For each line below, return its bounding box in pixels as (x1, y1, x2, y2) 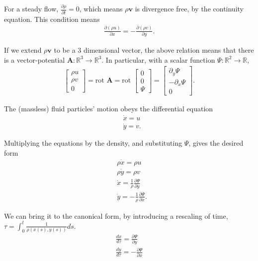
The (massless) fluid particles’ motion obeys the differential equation (4, 103, 213, 114)
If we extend (4, 44, 42, 55)
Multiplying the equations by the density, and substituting (4, 138, 182, 148)
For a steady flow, (4, 3, 59, 14)
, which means (79, 3, 123, 14)
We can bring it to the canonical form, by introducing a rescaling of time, (4, 210, 228, 221)
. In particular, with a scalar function (101, 54, 215, 65)
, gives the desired (188, 138, 244, 148)
